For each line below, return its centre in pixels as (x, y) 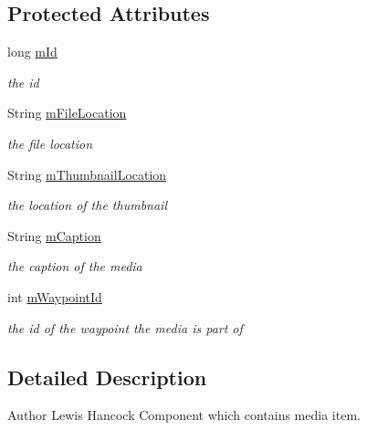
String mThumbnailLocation (87, 174)
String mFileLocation (67, 113)
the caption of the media (75, 266)
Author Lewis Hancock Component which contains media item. (184, 415)
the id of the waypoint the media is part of (125, 327)
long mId (32, 52)
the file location (50, 143)
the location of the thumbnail (87, 205)
